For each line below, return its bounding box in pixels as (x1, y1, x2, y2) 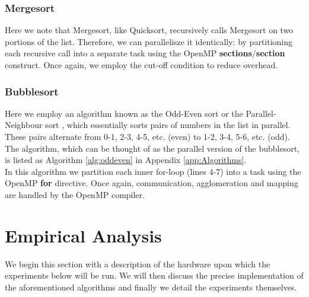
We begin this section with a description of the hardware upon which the (5, 257, 270, 270)
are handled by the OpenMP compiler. (5, 188, 145, 200)
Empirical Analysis (5, 223, 162, 247)
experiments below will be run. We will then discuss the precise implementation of (5, 269, 304, 282)
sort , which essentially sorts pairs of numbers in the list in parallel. (45, 119, 291, 131)
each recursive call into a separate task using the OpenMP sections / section (5, 47, 285, 59)
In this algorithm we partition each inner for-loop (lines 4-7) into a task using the (5, 165, 301, 177)
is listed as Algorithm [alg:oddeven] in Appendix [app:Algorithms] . (5, 154, 247, 166)
